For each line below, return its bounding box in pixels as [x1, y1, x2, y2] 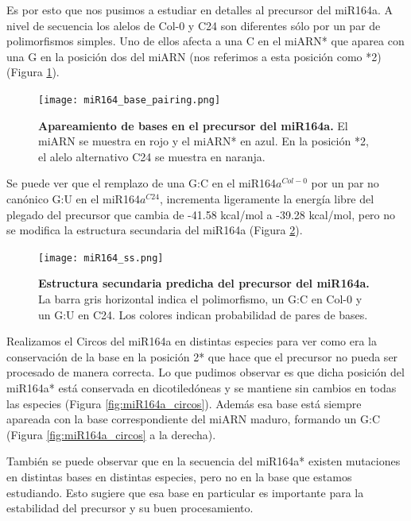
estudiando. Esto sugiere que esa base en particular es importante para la [6, 484, 364, 500]
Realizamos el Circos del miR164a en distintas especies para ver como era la [6, 333, 378, 349]
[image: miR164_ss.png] [38, 252, 164, 264]
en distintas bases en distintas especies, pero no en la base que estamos [6, 468, 352, 484]
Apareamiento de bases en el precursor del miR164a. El [38, 117, 348, 133]
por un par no [311, 175, 379, 191]
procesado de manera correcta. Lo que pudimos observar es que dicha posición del [6, 364, 405, 380]
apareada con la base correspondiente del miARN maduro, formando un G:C [6, 411, 381, 427]
